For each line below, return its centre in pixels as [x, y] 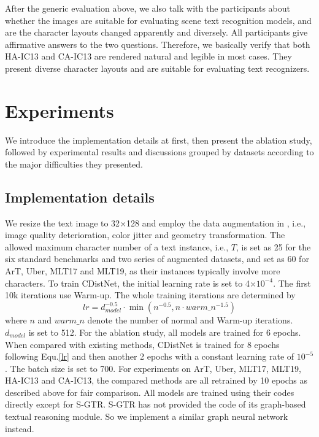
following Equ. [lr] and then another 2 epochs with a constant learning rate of [150, 356]
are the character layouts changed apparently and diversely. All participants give [156, 32]
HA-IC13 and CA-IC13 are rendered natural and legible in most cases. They [148, 56]
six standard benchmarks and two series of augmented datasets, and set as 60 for [157, 259]
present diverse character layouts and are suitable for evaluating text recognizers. [157, 68]
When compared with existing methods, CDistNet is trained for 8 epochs [142, 344]
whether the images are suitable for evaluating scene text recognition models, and [158, 20]
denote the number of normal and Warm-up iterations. [190, 320]
